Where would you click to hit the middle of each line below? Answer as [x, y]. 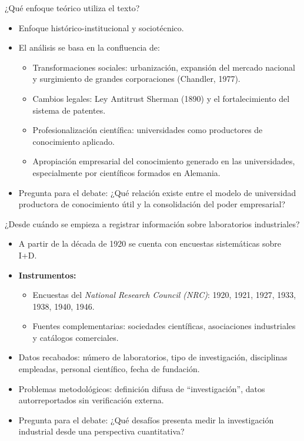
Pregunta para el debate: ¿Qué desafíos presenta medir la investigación [146, 420]
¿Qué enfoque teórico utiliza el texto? [72, 8]
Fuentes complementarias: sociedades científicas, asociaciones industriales [164, 326]
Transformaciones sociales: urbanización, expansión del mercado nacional [164, 67]
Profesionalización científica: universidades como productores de [148, 130]
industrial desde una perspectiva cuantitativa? [101, 431]
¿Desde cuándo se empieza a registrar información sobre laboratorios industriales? [152, 223]
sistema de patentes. [69, 110]
